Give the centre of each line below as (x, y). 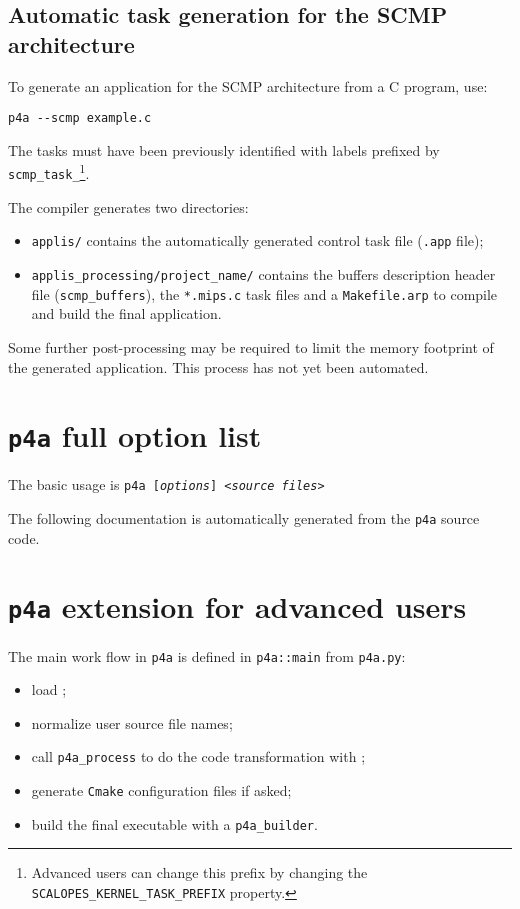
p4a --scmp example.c (80, 118)
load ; (49, 689)
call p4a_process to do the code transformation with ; (198, 756)
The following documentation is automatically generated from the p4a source (244, 518)
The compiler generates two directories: (128, 206)
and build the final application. (126, 313)
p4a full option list (135, 435)
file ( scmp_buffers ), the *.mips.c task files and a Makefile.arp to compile (264, 293)
